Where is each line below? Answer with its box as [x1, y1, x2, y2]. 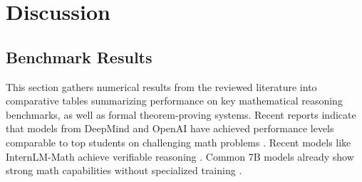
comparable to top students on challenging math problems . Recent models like [6, 134, 351, 149]
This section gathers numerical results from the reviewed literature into [6, 79, 317, 94]
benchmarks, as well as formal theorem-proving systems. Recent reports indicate [6, 107, 356, 122]
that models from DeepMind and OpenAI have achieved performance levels [6, 121, 334, 136]
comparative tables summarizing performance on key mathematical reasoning [6, 93, 343, 108]
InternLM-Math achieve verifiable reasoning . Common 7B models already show [6, 149, 354, 164]
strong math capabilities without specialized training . [6, 163, 242, 178]
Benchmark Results [6, 45, 152, 68]
